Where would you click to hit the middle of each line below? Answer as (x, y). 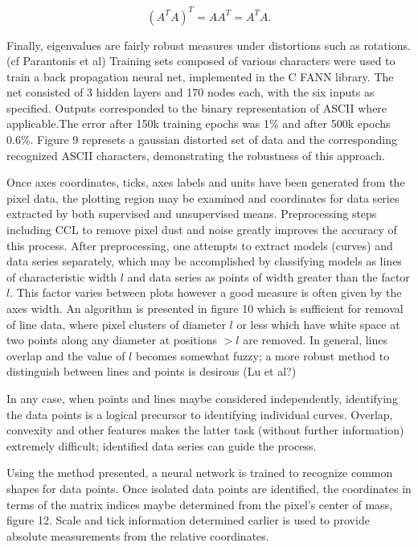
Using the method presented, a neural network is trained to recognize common (200, 473)
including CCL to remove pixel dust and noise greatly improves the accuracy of (202, 230)
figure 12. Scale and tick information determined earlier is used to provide (188, 520)
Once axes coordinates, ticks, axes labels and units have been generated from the (206, 182)
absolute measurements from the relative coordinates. (138, 535)
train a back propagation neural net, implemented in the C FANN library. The (200, 76)
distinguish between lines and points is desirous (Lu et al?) (152, 371)
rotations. (387, 45)
